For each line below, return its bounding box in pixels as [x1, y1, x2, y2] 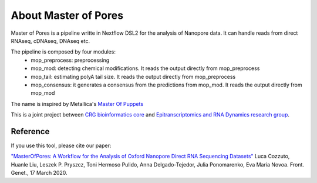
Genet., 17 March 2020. [11, 169, 68, 177]
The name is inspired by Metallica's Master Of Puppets [11, 100, 144, 107]
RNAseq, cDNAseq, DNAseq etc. [11, 37, 90, 44]
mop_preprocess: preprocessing [31, 56, 110, 64]
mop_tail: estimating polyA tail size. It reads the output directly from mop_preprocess [31, 73, 236, 80]
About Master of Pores [11, 9, 123, 22]
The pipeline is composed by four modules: [11, 48, 116, 55]
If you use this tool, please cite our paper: [11, 142, 112, 149]
